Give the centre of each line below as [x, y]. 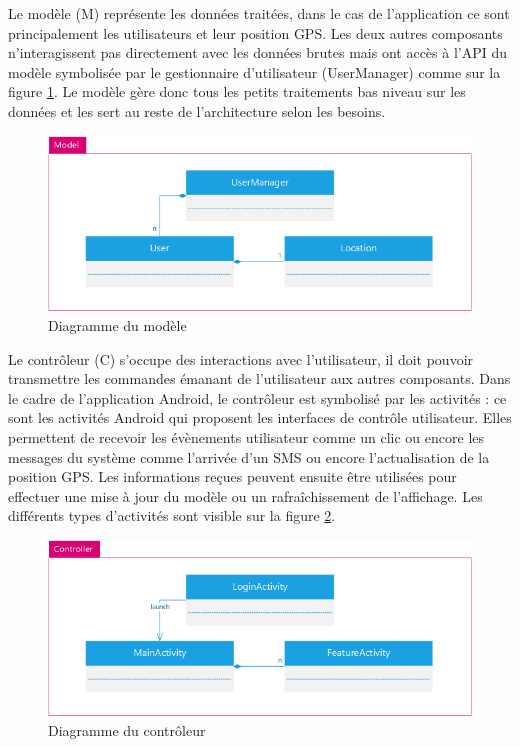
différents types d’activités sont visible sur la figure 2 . [172, 515]
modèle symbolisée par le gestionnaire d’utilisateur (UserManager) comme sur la [254, 71]
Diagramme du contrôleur [127, 729]
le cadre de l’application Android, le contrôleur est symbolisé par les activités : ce [257, 397]
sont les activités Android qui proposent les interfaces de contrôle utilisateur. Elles [260, 417]
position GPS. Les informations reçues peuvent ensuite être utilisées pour [232, 476]
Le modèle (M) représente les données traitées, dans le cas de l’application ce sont [259, 13]
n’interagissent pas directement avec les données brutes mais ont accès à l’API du [258, 52]
